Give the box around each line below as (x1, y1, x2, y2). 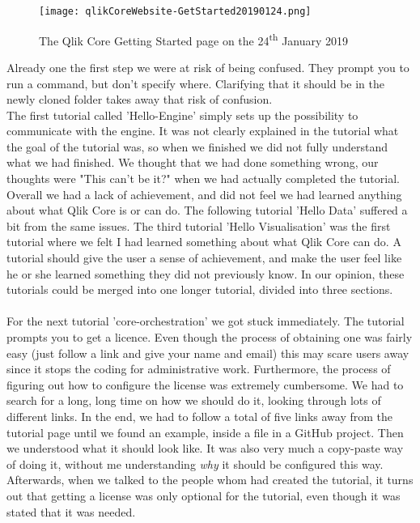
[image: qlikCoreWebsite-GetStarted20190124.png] (39, 6, 312, 17)
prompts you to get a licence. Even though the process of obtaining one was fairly (6, 329, 413, 345)
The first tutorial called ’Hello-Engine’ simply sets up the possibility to (6, 106, 358, 123)
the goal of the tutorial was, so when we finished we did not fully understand (6, 138, 388, 155)
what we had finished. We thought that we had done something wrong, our (6, 154, 379, 171)
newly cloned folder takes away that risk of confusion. (6, 91, 273, 108)
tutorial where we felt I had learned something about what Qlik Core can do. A (6, 233, 401, 250)
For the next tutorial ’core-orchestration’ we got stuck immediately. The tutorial (6, 313, 405, 330)
